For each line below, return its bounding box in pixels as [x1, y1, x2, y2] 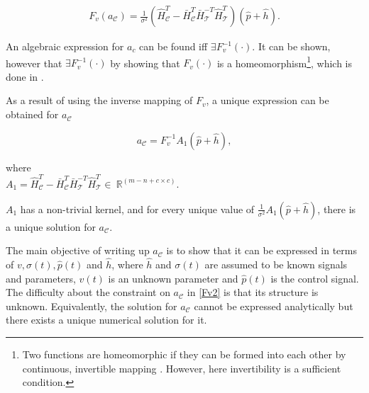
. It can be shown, [252, 39, 331, 54]
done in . [6, 69, 44, 84]
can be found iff [139, 39, 208, 54]
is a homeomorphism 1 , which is [216, 53, 352, 70]
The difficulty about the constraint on [6, 285, 170, 300]
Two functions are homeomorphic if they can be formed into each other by [22, 346, 346, 361]
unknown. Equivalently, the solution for [6, 298, 177, 313]
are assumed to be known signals [204, 256, 348, 271]
